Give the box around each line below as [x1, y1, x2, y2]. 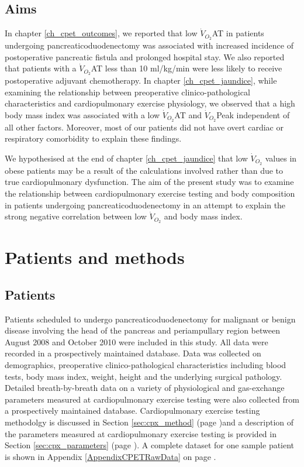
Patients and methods [5, 245, 185, 269]
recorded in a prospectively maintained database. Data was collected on [5, 347, 261, 359]
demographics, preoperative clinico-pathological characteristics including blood [5, 358, 286, 370]
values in [265, 152, 297, 164]
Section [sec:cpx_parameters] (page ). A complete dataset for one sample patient [5, 439, 295, 451]
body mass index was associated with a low [5, 108, 160, 121]
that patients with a [5, 62, 77, 74]
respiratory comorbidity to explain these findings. [5, 132, 182, 145]
